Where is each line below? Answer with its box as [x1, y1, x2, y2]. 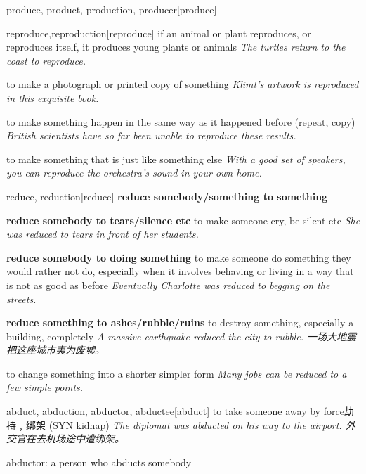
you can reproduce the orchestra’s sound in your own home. [6, 165, 262, 180]
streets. [6, 291, 37, 306]
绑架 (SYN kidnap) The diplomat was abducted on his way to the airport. [25, 417, 342, 432]
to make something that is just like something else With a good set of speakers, [6, 151, 346, 166]
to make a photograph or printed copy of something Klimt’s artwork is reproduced [6, 77, 359, 91]
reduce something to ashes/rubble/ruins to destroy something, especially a [6, 315, 354, 330]
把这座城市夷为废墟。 [6, 342, 105, 357]
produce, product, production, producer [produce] [6, 2, 217, 16]
